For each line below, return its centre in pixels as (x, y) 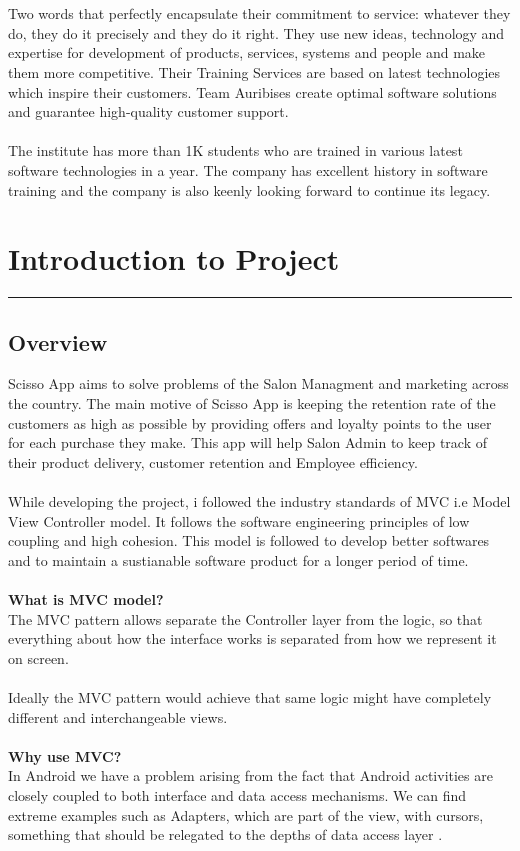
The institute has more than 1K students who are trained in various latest (235, 150)
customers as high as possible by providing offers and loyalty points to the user (250, 422)
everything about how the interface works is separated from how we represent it (252, 638)
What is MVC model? (86, 598)
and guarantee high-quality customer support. (148, 111)
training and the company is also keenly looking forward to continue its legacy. (249, 189)
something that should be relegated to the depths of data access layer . (225, 834)
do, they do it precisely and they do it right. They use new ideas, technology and (256, 32)
